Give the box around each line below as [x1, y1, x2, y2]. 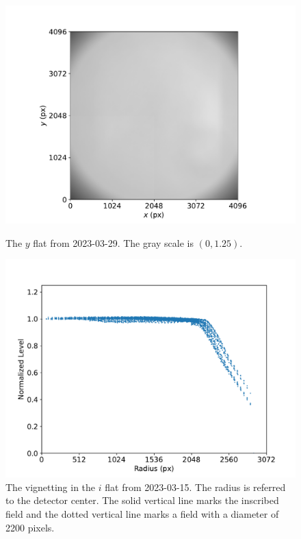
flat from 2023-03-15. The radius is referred [105, 479, 286, 494]
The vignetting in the [5, 479, 96, 494]
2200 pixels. [5, 520, 55, 534]
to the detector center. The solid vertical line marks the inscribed [5, 493, 279, 507]
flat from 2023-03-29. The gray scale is [33, 235, 194, 250]
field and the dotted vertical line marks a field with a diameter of [5, 506, 279, 520]
